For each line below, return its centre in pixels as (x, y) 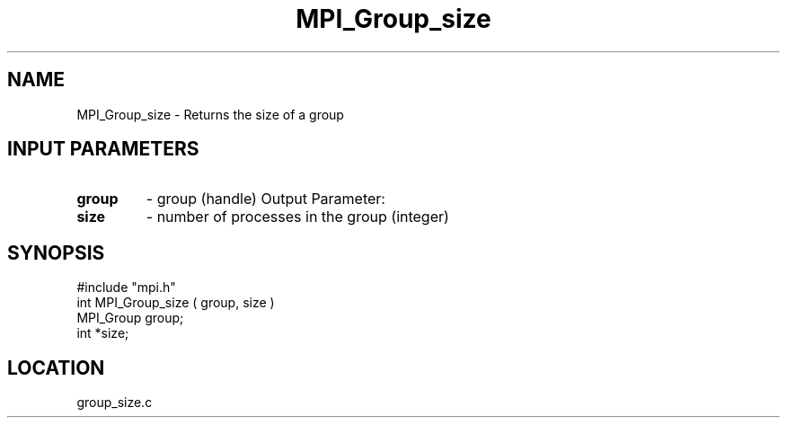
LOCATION (56, 367)
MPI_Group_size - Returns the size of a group (210, 114)
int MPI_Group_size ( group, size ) (176, 303)
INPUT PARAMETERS (103, 149)
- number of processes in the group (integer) (297, 217)
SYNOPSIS (56, 252)
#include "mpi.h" (126, 288)
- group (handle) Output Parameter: (265, 199)
